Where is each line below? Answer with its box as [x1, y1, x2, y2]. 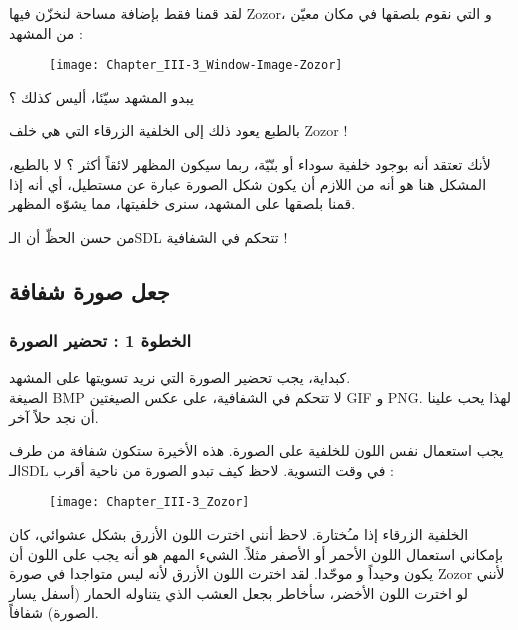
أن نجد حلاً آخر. [9, 406, 99, 427]
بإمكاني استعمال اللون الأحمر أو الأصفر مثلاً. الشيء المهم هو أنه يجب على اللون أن [9, 543, 504, 564]
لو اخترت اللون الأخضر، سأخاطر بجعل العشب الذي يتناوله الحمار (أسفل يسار [9, 582, 468, 603]
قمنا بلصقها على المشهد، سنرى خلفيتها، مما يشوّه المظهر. [9, 193, 356, 214]
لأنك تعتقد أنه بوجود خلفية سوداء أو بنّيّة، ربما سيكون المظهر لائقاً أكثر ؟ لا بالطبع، [9, 154, 491, 175]
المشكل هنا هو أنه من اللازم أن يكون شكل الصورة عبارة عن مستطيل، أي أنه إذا [9, 173, 487, 194]
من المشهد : [9, 22, 83, 43]
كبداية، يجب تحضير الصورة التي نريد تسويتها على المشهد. [9, 367, 351, 388]
